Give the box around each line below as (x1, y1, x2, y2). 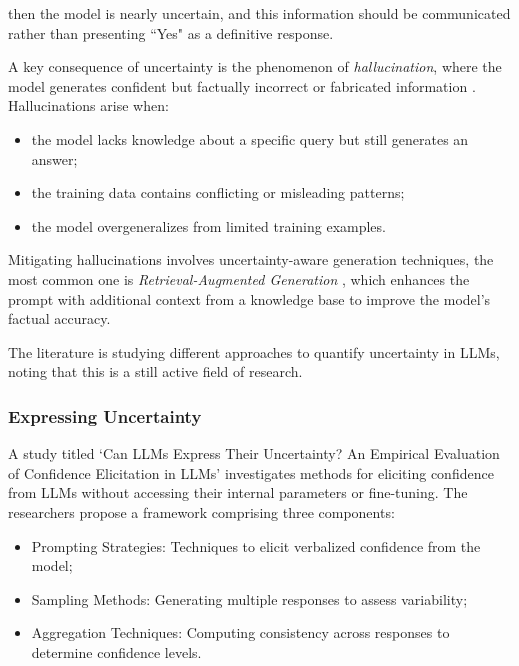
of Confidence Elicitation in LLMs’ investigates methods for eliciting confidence (8, 462, 494, 483)
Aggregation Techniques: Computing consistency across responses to (31, 622, 450, 643)
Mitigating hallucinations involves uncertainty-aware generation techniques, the (8, 249, 494, 270)
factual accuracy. (8, 308, 111, 329)
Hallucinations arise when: (8, 95, 169, 116)
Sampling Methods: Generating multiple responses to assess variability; (31, 588, 468, 609)
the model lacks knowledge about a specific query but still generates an (31, 128, 469, 149)
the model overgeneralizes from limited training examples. (31, 215, 386, 236)
